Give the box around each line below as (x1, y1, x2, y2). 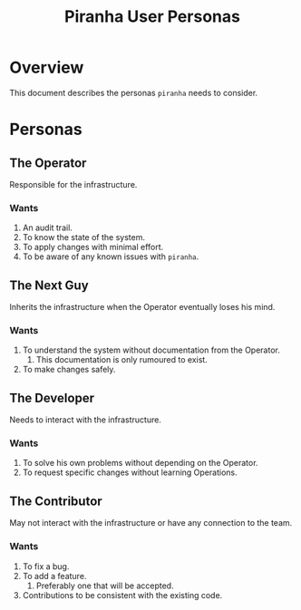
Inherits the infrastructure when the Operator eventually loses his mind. (9, 302, 276, 313)
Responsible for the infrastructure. (9, 179, 138, 189)
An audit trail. (22, 222, 73, 233)
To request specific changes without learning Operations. (22, 467, 238, 478)
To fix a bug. (22, 560, 70, 572)
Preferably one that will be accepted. (35, 580, 174, 591)
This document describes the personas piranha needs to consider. (9, 87, 258, 98)
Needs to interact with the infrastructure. (9, 414, 161, 425)
